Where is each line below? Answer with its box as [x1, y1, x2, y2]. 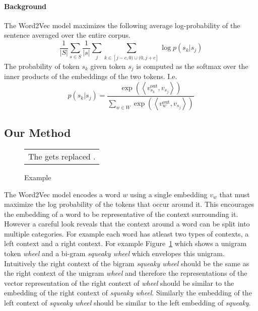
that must [219, 189, 250, 199]
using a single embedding [130, 189, 208, 199]
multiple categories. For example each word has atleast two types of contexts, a [4, 228, 249, 239]
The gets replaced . [28, 150, 96, 162]
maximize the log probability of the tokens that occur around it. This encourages [4, 199, 254, 209]
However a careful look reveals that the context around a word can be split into [4, 218, 250, 229]
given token [90, 60, 126, 71]
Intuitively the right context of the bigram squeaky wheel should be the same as [4, 258, 249, 268]
